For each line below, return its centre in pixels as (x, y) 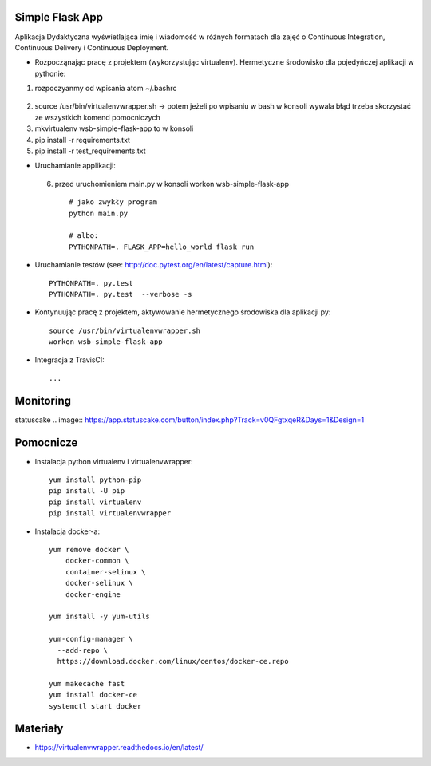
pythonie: (50, 73)
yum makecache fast (87, 683)
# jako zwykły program (113, 202)
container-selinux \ (105, 572)
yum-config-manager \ (91, 639)
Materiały (39, 729)
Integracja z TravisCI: (70, 360)
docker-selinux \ (99, 583)
